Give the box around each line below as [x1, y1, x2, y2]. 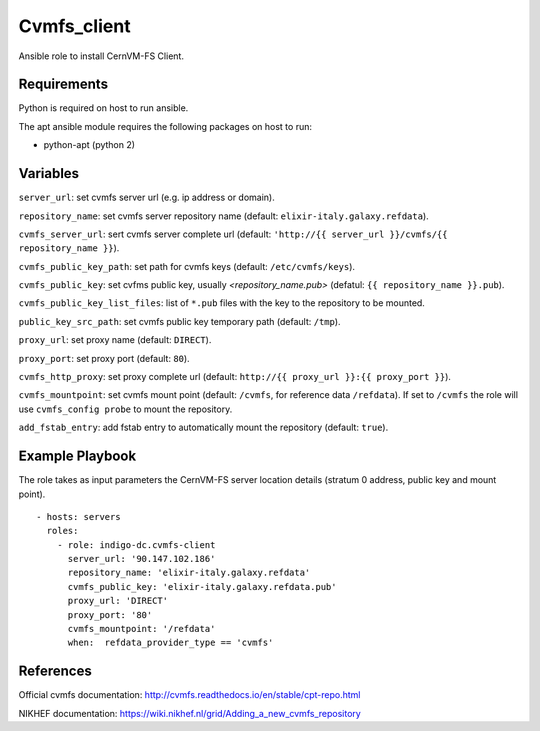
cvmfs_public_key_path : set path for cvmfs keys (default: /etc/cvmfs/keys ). [18, 260, 355, 272]
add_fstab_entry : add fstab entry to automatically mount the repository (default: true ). [18, 421, 389, 434]
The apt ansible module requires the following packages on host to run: [18, 120, 312, 132]
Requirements [18, 76, 109, 93]
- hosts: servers [36, 511, 121, 522]
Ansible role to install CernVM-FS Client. [18, 50, 185, 62]
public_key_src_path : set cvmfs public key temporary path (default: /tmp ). [18, 315, 341, 327]
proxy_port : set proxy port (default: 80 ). [18, 352, 190, 364]
